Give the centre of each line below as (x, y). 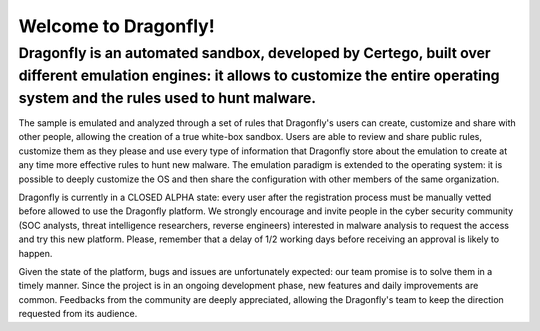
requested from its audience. (78, 314)
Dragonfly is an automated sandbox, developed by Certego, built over (254, 53)
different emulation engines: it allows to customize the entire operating (259, 75)
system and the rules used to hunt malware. (167, 98)
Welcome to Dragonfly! (116, 26)
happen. (35, 253)
